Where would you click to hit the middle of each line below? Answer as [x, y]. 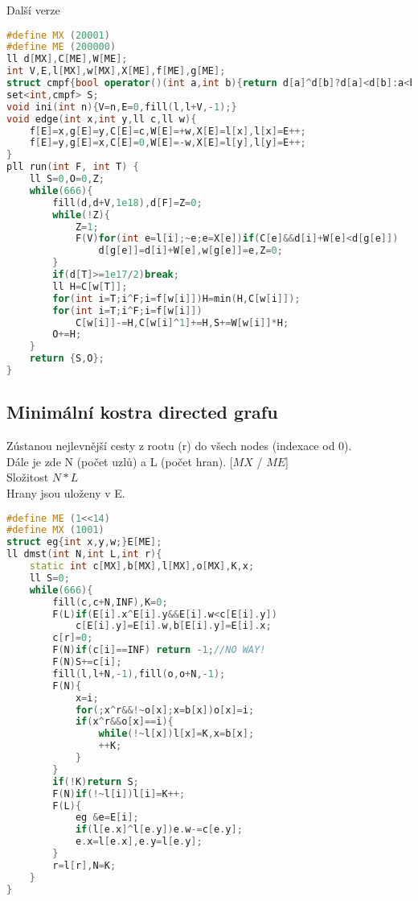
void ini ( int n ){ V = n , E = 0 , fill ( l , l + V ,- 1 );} [122, 107]
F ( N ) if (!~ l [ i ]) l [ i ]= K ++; [119, 794]
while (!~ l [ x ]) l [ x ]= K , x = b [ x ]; [176, 734]
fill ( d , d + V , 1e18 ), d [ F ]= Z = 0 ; [127, 203]
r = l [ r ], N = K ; [84, 865]
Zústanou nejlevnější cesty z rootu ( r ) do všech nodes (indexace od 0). [179, 446]
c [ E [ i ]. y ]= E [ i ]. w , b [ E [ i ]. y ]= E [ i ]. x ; [173, 626]
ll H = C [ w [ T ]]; [90, 286]
